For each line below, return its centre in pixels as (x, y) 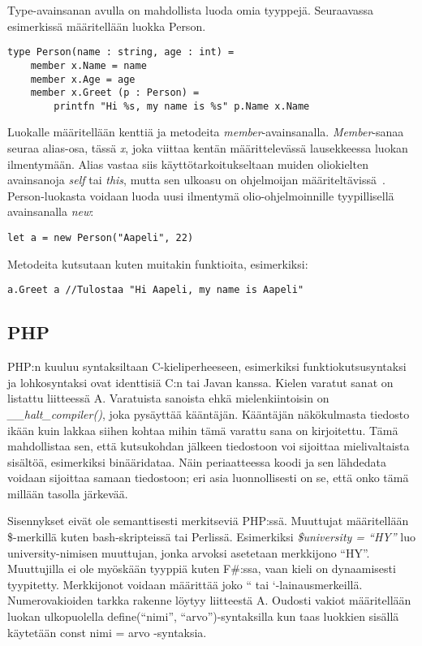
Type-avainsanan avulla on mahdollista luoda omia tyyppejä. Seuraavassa (191, 10)
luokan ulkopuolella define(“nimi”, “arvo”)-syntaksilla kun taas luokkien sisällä (203, 616)
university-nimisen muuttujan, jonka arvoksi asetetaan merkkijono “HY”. (189, 552)
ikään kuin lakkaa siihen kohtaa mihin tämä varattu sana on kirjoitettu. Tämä (203, 430)
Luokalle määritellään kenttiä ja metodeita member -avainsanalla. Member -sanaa (206, 132)
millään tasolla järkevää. (68, 493)
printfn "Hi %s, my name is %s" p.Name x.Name (182, 106)
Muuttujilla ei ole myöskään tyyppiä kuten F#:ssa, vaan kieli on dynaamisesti (202, 568)
